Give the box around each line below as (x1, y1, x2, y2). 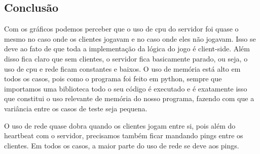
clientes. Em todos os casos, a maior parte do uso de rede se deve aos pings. (4, 140, 239, 150)
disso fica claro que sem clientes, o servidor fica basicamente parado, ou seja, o (4, 53, 248, 64)
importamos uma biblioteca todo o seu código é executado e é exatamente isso (4, 83, 247, 94)
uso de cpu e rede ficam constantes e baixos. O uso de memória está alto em (4, 63, 241, 74)
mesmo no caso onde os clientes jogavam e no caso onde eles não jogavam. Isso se (4, 33, 256, 44)
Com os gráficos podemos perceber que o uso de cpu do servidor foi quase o (4, 23, 239, 34)
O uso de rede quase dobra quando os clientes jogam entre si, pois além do (4, 120, 236, 131)
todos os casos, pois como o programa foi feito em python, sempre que (4, 73, 222, 84)
